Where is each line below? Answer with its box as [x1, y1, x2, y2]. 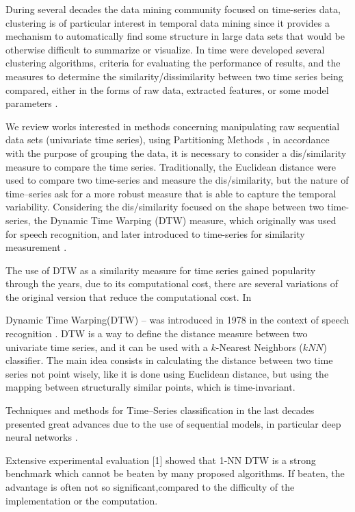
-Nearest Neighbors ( [215, 339, 303, 354]
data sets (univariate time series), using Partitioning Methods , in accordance [5, 132, 330, 147]
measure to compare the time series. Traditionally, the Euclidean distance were [5, 159, 336, 173]
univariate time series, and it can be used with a [5, 339, 208, 354]
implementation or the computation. [5, 493, 158, 507]
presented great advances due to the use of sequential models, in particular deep [5, 416, 341, 430]
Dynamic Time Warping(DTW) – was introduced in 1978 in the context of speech [5, 313, 350, 327]
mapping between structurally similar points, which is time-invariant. [5, 380, 295, 394]
